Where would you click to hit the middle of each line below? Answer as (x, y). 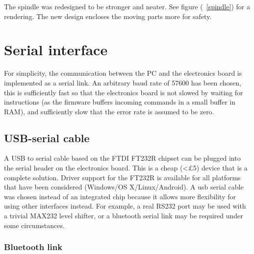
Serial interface (56, 50)
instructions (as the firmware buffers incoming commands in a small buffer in (120, 102)
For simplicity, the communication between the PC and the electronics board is (123, 73)
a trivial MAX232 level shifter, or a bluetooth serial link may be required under (124, 216)
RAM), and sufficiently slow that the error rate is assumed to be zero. (109, 111)
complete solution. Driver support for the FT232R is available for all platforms (122, 177)
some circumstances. (34, 225)
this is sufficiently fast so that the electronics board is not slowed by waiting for (124, 92)
